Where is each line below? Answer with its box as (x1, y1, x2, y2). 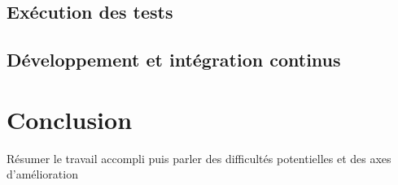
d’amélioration (7, 166, 78, 183)
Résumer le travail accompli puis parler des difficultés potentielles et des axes (7, 149, 391, 166)
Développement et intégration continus (7, 47, 341, 72)
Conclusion (7, 102, 133, 136)
